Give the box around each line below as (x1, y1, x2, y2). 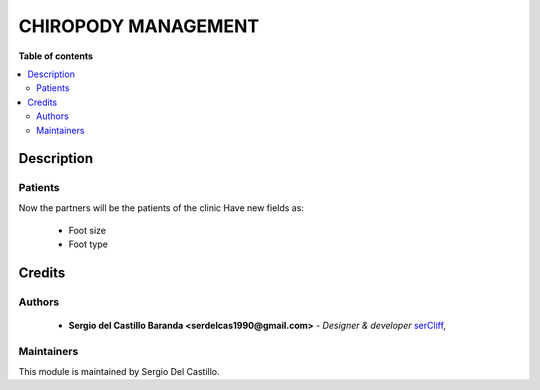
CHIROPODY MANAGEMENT (18, 15, 260, 37)
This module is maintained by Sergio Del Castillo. (18, 365, 220, 377)
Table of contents (18, 50, 94, 62)
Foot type (68, 238, 109, 250)
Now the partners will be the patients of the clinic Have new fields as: (18, 201, 305, 214)
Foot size (68, 225, 107, 237)
